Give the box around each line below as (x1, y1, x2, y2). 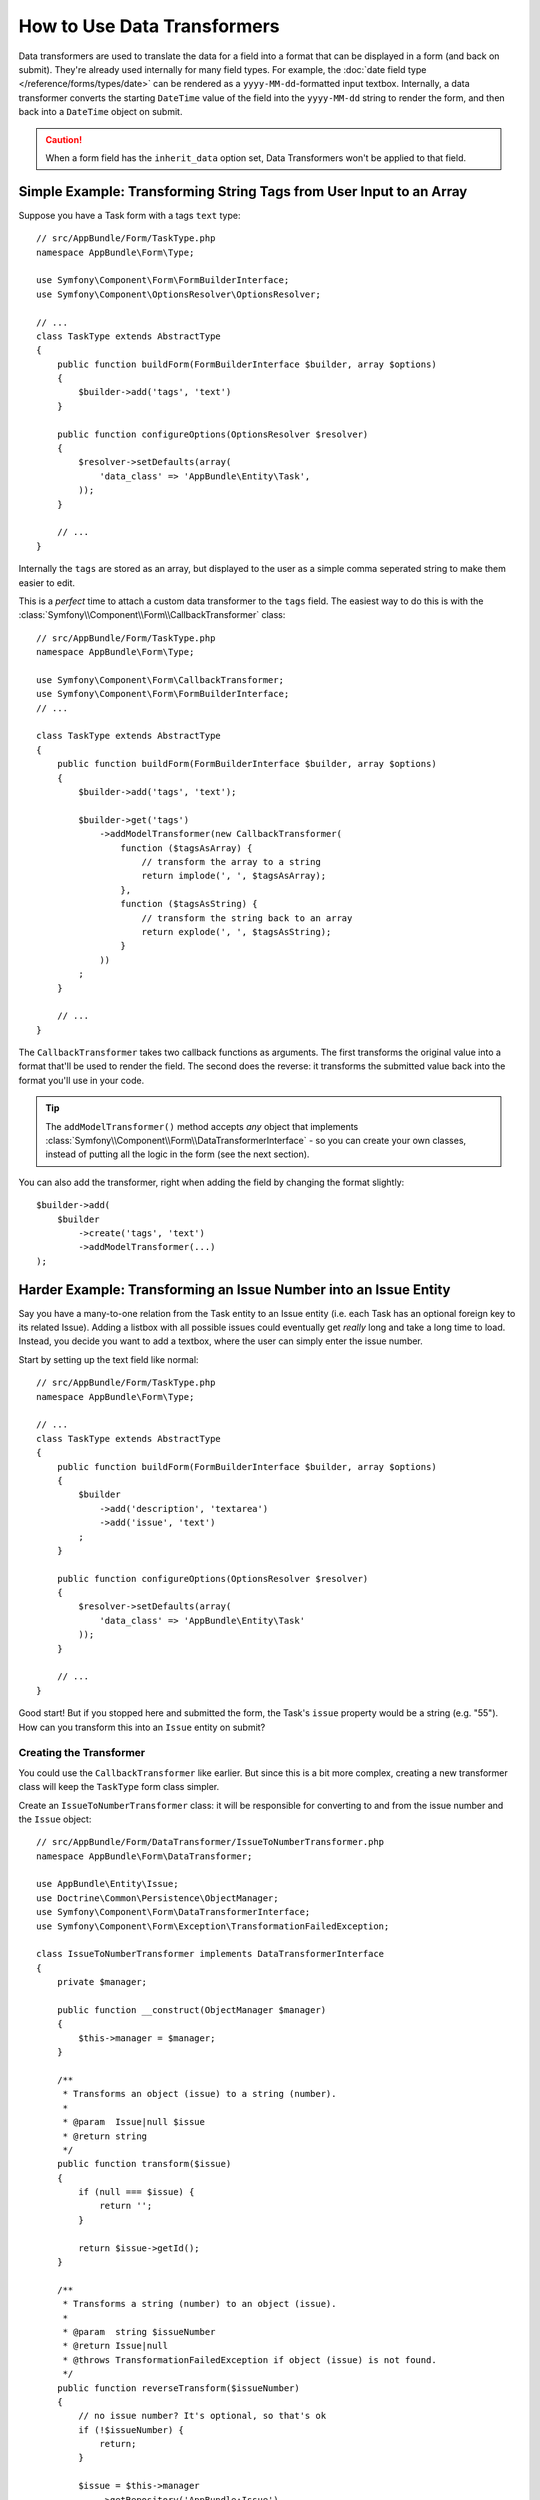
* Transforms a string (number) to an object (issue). (62, 2298, 337, 2310)
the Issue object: (18, 1813, 92, 1825)
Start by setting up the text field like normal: (18, 1353, 199, 1365)
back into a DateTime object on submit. (18, 106, 183, 118)
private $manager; (56, 1976, 148, 1988)
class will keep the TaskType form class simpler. (18, 1781, 220, 1793)
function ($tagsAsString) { (120, 898, 259, 910)
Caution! (45, 133, 83, 145)
